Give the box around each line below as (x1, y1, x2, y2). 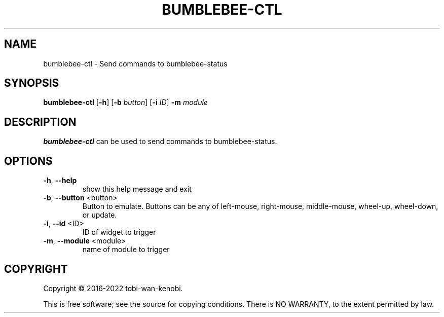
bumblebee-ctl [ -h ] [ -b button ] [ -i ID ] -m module (43, 98, 208, 107)
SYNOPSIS (4, 77, 59, 90)
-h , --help (43, 176, 77, 185)
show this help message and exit (82, 185, 192, 194)
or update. (82, 210, 117, 220)
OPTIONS (4, 154, 53, 167)
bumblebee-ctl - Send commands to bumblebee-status (43, 59, 228, 68)
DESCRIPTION (4, 115, 77, 128)
